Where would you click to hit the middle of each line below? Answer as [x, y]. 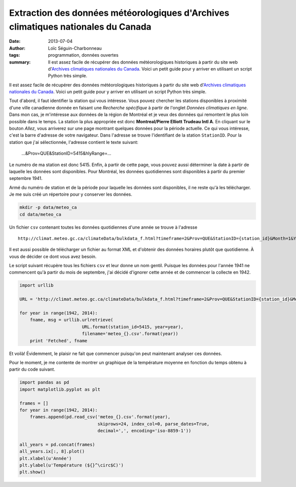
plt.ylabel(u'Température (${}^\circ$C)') [72, 465]
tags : [15, 55]
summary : [20, 62]
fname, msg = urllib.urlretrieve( [72, 320]
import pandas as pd [44, 383]
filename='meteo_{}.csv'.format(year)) [130, 334]
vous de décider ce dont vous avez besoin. [53, 256]
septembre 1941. [26, 178]
